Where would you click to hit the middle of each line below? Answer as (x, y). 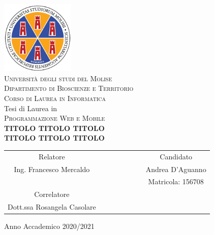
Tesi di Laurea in (31, 108)
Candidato (176, 156)
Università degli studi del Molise (58, 78)
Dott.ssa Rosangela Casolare (52, 207)
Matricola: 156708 (176, 181)
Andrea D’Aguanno (176, 169)
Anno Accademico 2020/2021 (49, 226)
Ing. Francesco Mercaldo (52, 169)
